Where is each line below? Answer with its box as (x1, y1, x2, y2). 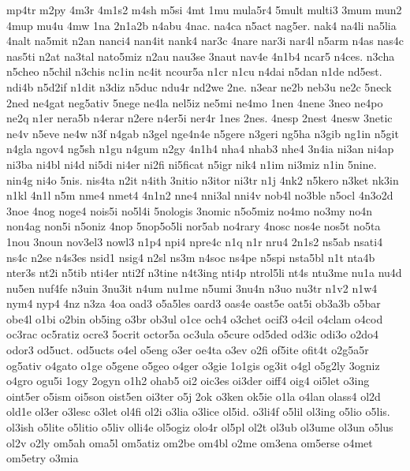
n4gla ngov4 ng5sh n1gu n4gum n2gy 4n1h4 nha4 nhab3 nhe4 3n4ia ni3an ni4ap (6, 140, 394, 157)
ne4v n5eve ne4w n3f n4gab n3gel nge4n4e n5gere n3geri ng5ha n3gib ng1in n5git (6, 125, 399, 141)
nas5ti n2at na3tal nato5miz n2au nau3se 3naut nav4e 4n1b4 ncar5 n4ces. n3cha (6, 47, 395, 64)
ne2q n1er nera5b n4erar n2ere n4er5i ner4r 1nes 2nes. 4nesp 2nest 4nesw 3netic (6, 110, 393, 126)
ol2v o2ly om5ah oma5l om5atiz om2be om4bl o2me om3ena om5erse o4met (6, 434, 373, 450)
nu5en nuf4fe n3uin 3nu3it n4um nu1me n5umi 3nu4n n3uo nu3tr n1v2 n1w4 (6, 279, 378, 296)
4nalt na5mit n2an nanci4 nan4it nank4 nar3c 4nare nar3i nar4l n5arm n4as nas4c (6, 32, 404, 49)
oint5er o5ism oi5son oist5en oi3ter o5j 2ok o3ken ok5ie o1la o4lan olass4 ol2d (6, 387, 381, 404)
